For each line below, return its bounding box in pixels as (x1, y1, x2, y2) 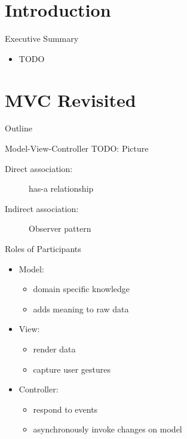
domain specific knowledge (33, 283, 130, 295)
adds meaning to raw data (33, 302, 129, 315)
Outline (5, 122, 32, 134)
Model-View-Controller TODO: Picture (5, 142, 149, 155)
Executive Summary (5, 32, 79, 45)
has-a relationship (29, 182, 94, 195)
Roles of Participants (5, 242, 81, 254)
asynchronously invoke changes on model (33, 423, 182, 435)
